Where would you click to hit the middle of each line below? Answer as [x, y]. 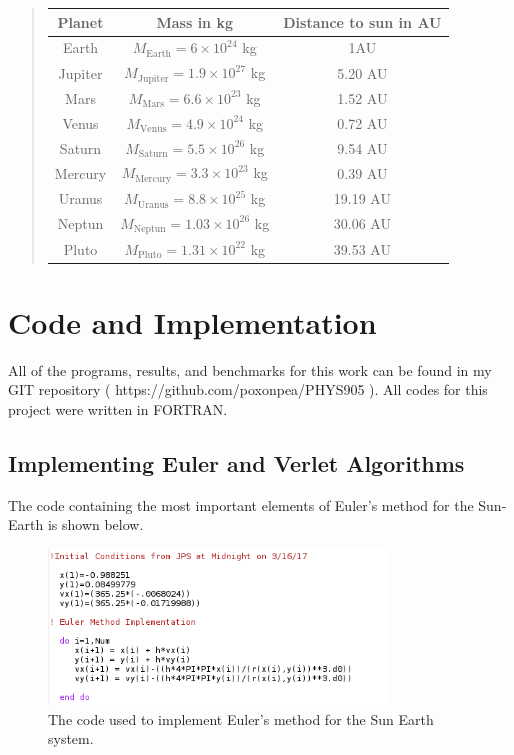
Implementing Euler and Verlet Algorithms [236, 463]
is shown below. [95, 524]
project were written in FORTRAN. [118, 409]
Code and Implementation [192, 321]
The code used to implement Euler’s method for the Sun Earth [241, 718]
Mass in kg [194, 21]
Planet [80, 21]
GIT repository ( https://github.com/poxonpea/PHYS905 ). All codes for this [248, 389]
